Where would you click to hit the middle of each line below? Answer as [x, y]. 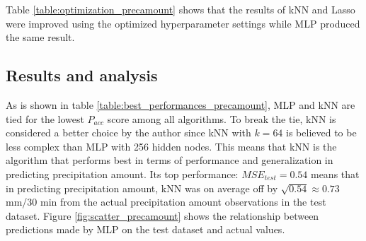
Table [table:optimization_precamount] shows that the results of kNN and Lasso [181, 9]
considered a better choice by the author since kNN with [128, 133]
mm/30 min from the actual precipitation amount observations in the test [166, 202]
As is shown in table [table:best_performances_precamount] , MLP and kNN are [181, 104]
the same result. [40, 37]
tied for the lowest [45, 118]
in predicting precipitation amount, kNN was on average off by [142, 188]
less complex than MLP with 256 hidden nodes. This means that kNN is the [171, 146]
